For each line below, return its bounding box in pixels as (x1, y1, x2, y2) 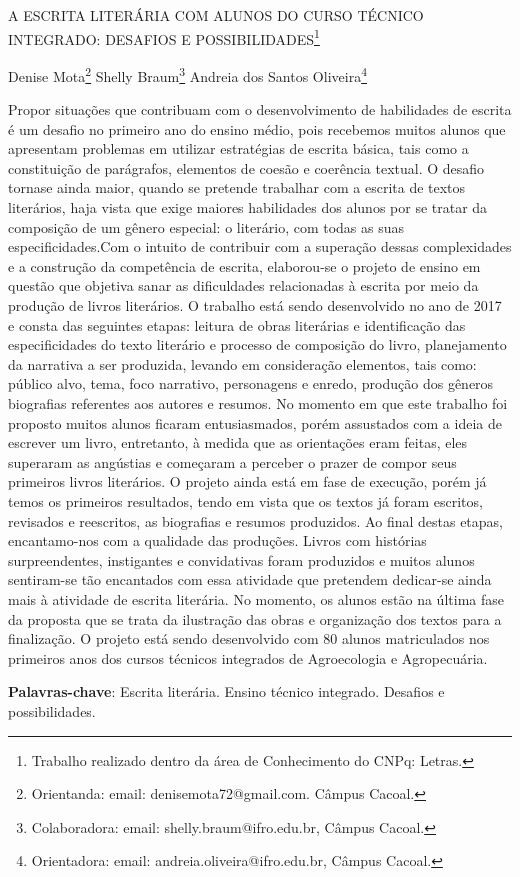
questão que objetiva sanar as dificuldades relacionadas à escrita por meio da (8, 275, 479, 296)
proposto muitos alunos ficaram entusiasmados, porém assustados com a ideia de (8, 412, 502, 433)
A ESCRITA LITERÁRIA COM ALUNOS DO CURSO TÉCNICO (8, 5, 424, 25)
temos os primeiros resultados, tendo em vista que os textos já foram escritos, (8, 490, 483, 511)
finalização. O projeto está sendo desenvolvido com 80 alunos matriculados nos (8, 628, 490, 649)
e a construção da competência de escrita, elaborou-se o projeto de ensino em (8, 255, 481, 276)
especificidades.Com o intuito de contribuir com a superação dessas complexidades (8, 236, 512, 257)
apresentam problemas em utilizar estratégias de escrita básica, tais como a (8, 138, 469, 159)
